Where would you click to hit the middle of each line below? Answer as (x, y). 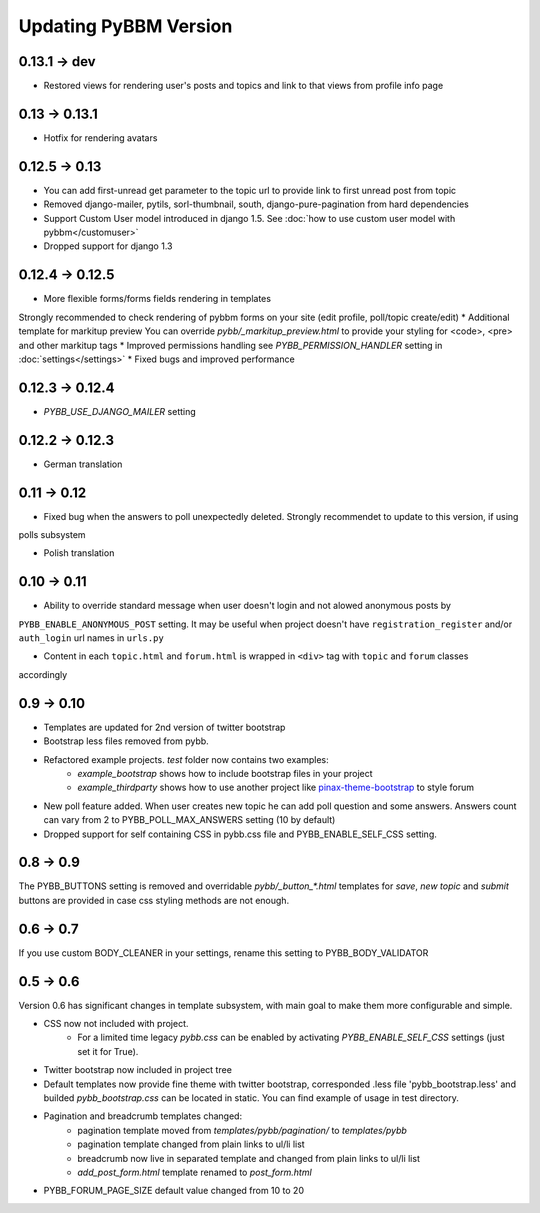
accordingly (43, 674)
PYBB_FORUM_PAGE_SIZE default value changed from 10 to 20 (174, 1191)
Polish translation (79, 553)
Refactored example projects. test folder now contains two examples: (186, 759)
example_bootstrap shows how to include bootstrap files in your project (225, 773)
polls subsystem (52, 535)
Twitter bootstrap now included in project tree (137, 1070)
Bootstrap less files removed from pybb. (126, 741)
